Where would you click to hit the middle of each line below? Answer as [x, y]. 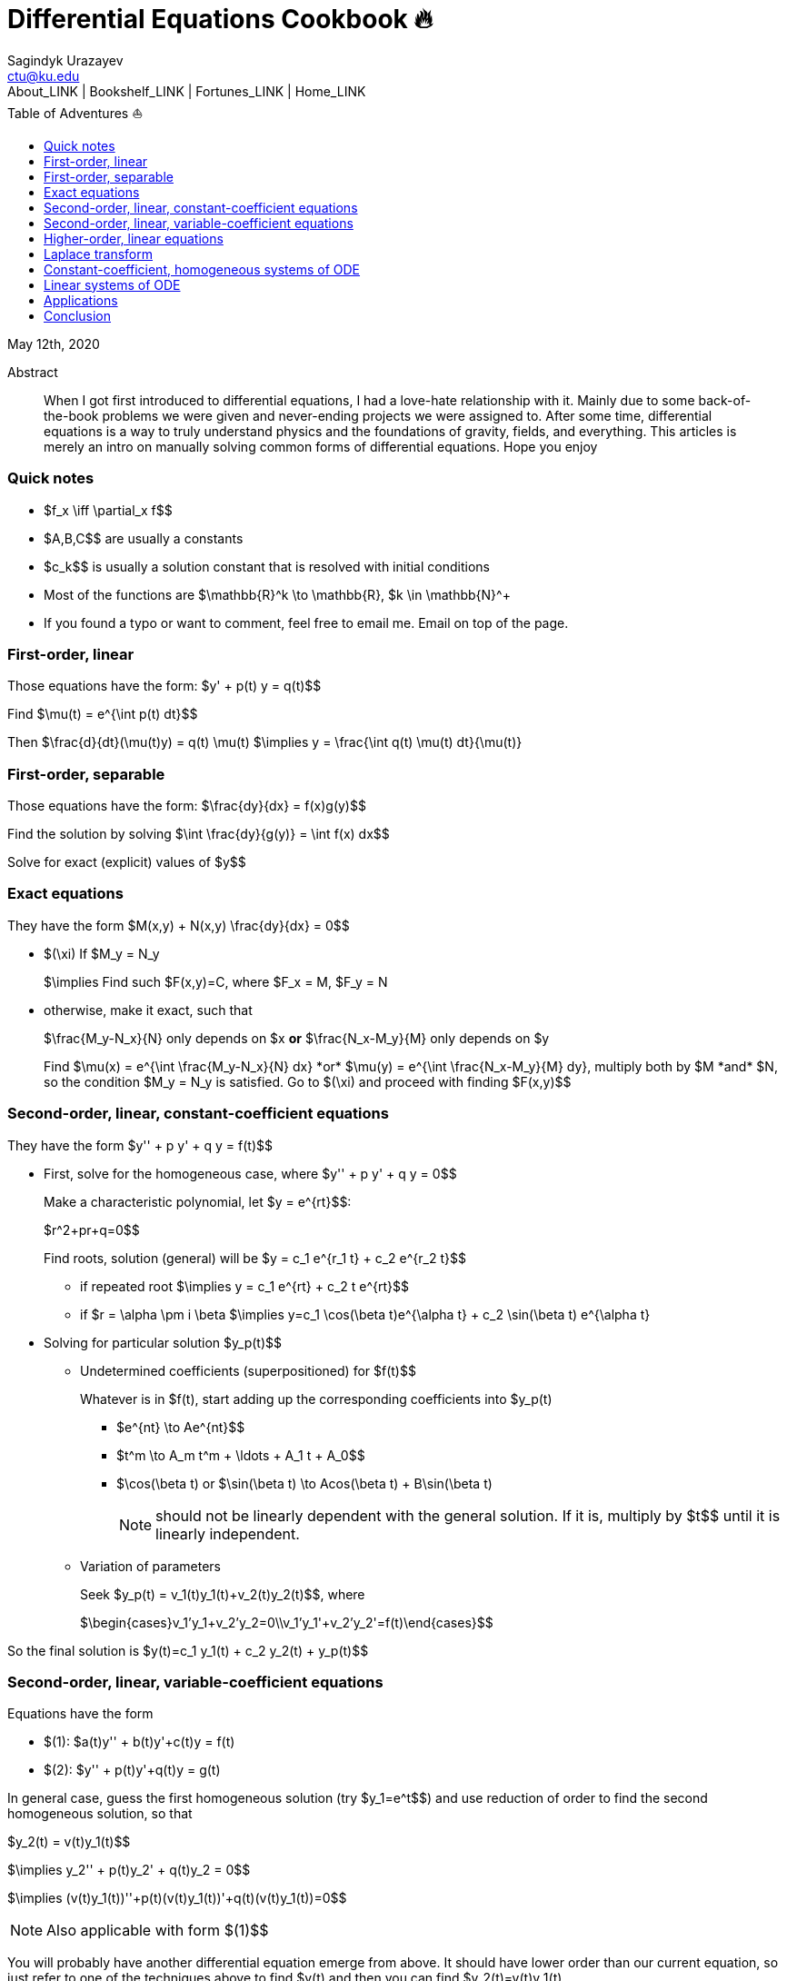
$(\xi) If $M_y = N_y [102, 953]
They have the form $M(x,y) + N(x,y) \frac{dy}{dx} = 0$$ [179, 925]
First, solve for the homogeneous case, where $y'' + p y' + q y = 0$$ [250, 1173]
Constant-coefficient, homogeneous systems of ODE [202, 269]
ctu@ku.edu [44, 75]
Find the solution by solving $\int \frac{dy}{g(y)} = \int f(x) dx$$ [199, 834]
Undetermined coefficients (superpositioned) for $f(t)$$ [248, 1370]
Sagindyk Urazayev [65, 60]
